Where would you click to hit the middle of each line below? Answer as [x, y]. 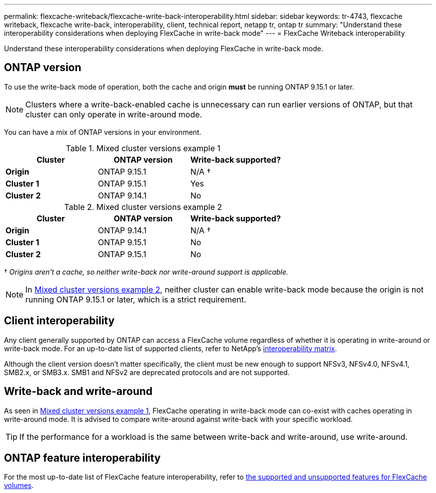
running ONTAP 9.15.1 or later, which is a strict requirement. [136, 299]
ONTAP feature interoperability [82, 458]
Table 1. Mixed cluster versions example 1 [143, 148]
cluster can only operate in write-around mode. [114, 114]
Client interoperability [59, 321]
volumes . [19, 486]
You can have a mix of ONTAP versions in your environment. [103, 132]
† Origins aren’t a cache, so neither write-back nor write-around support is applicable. [146, 272]
